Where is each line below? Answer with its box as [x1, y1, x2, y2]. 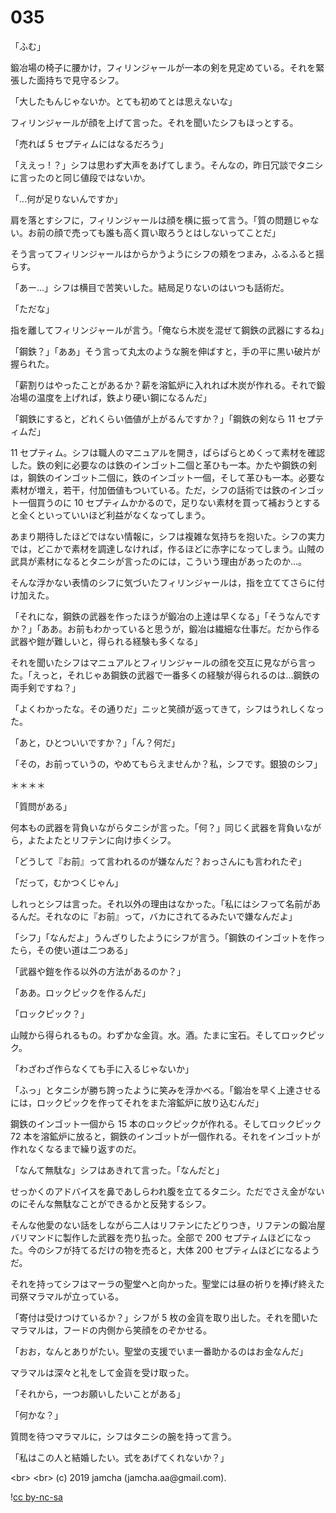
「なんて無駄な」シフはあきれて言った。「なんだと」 [10, 1164, 225, 1176]
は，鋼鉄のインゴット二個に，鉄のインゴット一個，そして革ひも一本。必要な [10, 471, 325, 483]
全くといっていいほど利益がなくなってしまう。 [18, 509, 211, 521]
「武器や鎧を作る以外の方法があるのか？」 [10, 965, 186, 977]
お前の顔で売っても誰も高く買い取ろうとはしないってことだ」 [27, 226, 281, 238]
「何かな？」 [10, 1409, 63, 1421]
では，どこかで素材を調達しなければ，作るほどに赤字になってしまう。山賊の [10, 542, 325, 555]
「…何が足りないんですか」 [10, 192, 123, 205]
